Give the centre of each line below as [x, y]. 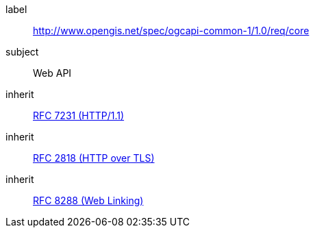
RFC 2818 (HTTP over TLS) [94, 158]
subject [22, 52]
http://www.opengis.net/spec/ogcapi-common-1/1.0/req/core [171, 30]
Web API [52, 73]
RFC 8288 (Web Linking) [88, 200]
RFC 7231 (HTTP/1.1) [79, 115]
